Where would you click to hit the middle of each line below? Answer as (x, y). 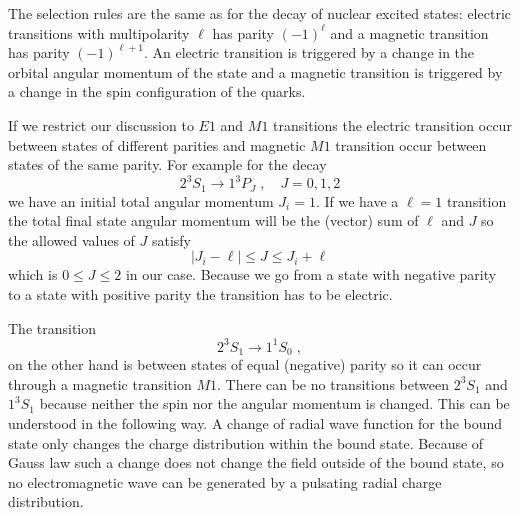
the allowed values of (71, 239)
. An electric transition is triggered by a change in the (309, 52)
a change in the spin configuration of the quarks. (157, 91)
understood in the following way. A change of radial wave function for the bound (255, 423)
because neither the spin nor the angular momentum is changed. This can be (274, 403)
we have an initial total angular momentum (141, 200)
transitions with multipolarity (99, 32)
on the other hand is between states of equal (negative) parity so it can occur (245, 364)
